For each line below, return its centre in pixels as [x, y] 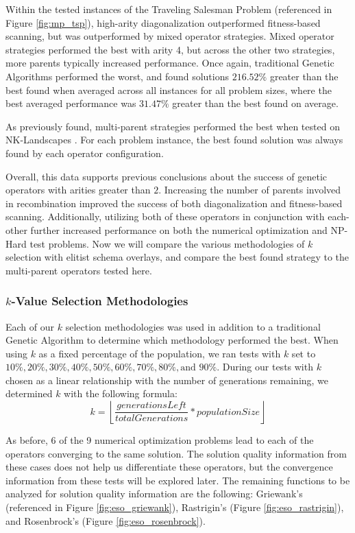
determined [29, 393]
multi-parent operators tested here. [79, 270]
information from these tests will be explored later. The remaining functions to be [178, 480]
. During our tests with [265, 367]
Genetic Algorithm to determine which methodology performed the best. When [172, 340]
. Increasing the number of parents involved [250, 190]
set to [304, 353]
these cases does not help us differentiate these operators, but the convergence [169, 467]
